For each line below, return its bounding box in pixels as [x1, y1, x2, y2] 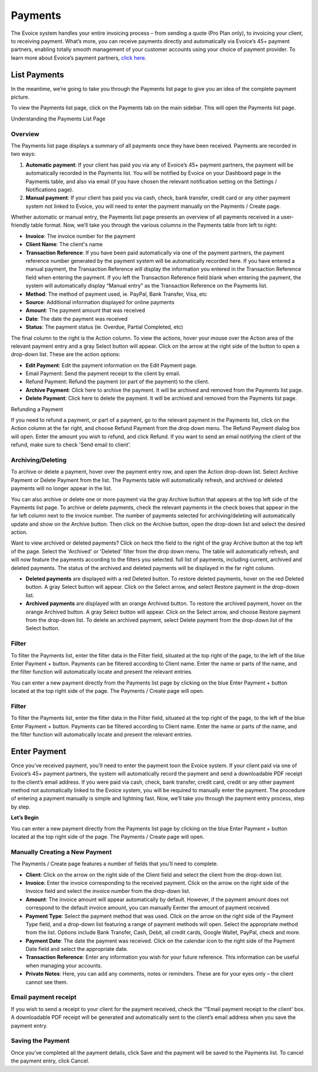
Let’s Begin [11, 814, 39, 821]
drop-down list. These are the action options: [11, 351, 121, 358]
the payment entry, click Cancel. [11, 1057, 90, 1064]
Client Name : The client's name [25, 241, 103, 248]
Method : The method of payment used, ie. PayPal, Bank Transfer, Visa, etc [25, 290, 207, 298]
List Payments [11, 70, 64, 80]
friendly [11, 221, 30, 229]
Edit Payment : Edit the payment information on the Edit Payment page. [25, 361, 197, 369]
